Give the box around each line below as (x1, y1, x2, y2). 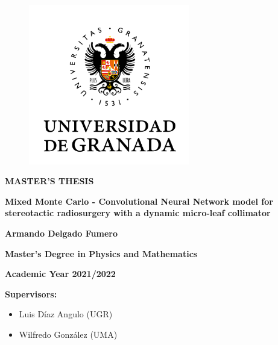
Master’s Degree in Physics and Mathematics (5, 247, 198, 260)
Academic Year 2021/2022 (5, 267, 116, 280)
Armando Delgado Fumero (5, 226, 118, 239)
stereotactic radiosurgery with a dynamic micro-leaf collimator (5, 207, 271, 219)
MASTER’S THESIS (5, 175, 94, 187)
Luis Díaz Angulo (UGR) (19, 308, 113, 320)
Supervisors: (5, 287, 57, 300)
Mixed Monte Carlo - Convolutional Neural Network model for (5, 194, 273, 207)
